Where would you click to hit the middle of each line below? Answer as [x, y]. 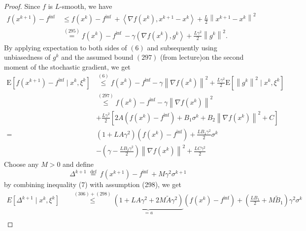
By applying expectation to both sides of [66, 47]
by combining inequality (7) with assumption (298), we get [93, 184]
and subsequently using [182, 47]
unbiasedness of [27, 57]
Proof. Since [22, 6]
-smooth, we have [86, 6]
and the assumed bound [97, 57]
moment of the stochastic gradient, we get [67, 66]
